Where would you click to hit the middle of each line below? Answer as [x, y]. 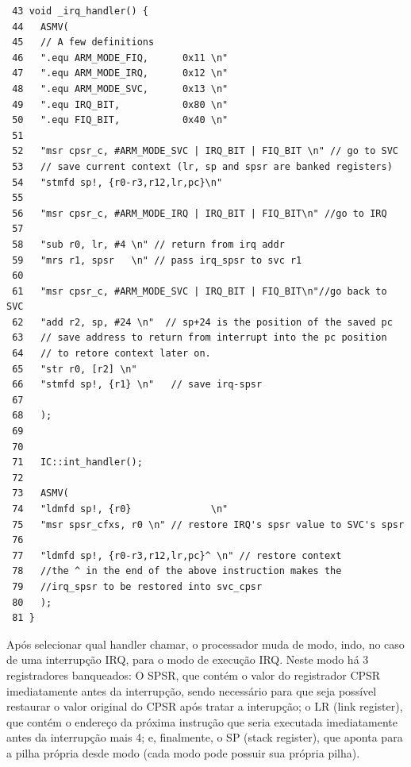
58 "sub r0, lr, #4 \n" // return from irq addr [148, 244]
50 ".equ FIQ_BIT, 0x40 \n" [120, 120]
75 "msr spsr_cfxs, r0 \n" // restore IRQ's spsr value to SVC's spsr [208, 524]
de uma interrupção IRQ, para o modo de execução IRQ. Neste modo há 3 [188, 659]
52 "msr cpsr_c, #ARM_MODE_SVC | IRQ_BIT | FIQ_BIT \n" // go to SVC [205, 151]
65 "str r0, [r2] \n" [75, 369]
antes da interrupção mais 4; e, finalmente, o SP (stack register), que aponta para [205, 737]
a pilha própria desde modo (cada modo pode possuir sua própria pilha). [183, 752]
